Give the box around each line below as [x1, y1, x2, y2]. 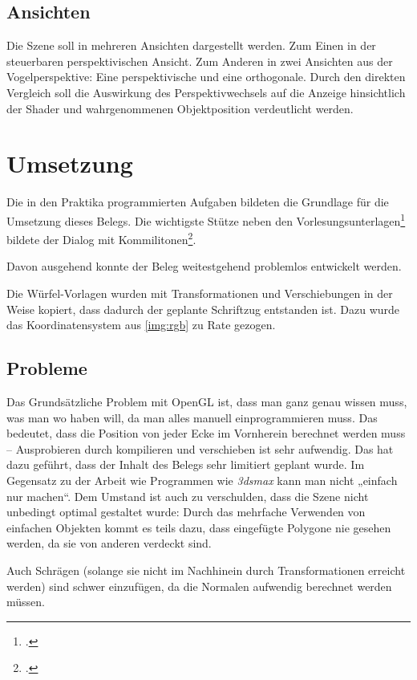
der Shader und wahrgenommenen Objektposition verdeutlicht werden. [6, 100, 354, 116]
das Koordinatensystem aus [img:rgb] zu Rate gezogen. [6, 316, 276, 333]
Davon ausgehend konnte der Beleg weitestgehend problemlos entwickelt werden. [6, 258, 402, 275]
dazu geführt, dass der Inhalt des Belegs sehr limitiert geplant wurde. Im [6, 456, 365, 473]
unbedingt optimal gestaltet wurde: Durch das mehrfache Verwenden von [6, 503, 366, 520]
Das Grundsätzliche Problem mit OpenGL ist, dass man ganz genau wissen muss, [6, 393, 407, 409]
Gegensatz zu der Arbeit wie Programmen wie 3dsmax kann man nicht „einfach [6, 471, 398, 488]
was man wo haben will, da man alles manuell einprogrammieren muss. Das [6, 409, 378, 426]
